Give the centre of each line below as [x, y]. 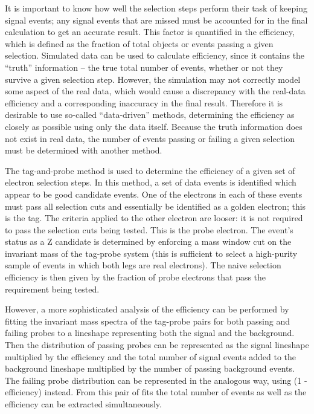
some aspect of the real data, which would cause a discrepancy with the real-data [155, 91]
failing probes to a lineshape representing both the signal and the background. [150, 333]
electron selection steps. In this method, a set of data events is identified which [151, 182]
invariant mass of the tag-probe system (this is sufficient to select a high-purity [151, 253]
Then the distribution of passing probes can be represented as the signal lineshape [157, 345]
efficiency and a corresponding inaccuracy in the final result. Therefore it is [144, 102]
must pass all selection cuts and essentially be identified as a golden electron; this [155, 206]
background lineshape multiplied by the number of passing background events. [150, 368]
